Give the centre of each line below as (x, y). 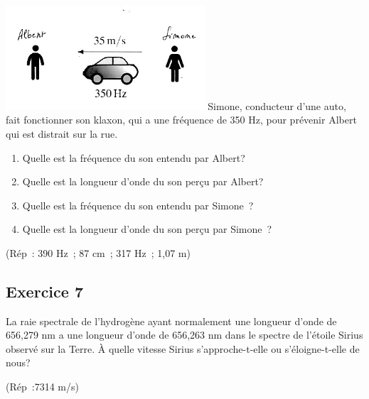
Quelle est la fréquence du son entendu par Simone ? (138, 205)
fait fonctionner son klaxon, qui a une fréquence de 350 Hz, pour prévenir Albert (181, 120)
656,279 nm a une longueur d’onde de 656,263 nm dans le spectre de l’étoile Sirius (184, 335)
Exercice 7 (44, 291)
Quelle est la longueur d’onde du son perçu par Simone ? (147, 229)
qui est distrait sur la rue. (62, 133)
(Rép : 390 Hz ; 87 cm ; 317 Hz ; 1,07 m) (98, 252)
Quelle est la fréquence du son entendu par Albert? (134, 157)
